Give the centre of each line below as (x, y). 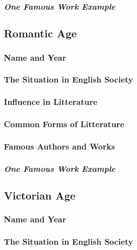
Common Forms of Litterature (64, 124)
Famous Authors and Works (60, 146)
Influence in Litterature (51, 102)
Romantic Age (41, 33)
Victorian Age (40, 195)
